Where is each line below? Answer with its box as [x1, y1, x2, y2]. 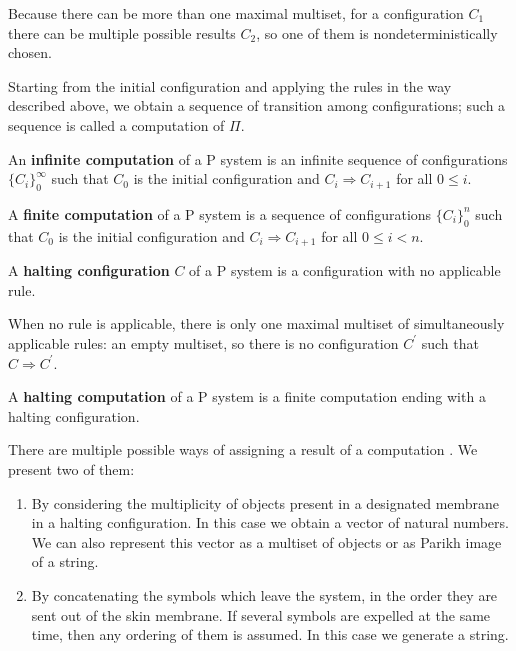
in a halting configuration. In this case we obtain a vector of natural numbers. [31, 512, 509, 533]
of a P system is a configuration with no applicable [189, 260, 501, 281]
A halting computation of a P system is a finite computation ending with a [8, 386, 486, 407]
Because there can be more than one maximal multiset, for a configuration [8, 3, 464, 23]
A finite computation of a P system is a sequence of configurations [8, 203, 432, 224]
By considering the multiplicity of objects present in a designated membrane [31, 492, 500, 513]
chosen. [8, 42, 53, 63]
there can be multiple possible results [8, 22, 236, 43]
